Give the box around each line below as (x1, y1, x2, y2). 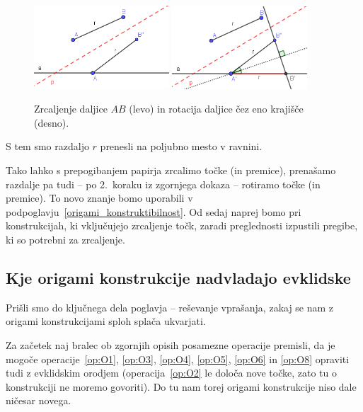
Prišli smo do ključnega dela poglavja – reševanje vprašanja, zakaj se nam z (6, 299, 334, 314)
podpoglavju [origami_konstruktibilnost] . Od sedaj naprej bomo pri (6, 204, 301, 219)
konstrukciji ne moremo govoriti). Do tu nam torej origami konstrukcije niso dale (6, 379, 357, 394)
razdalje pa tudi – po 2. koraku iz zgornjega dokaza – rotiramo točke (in (6, 176, 321, 191)
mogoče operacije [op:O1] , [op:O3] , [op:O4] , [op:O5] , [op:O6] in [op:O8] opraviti (6, 351, 350, 366)
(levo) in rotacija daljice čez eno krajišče (129, 101, 304, 116)
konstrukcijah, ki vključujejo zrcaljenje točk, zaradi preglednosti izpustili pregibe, (6, 218, 358, 233)
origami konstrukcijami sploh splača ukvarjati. (6, 314, 206, 328)
